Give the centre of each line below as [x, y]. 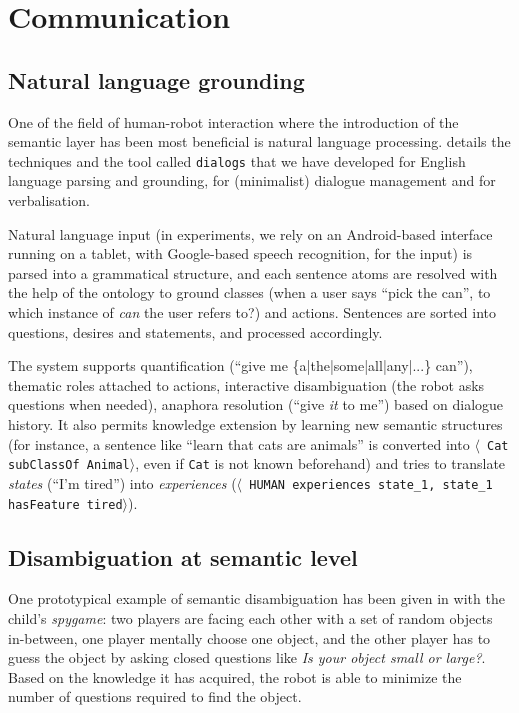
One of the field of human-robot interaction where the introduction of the [233, 121]
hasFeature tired [65, 504]
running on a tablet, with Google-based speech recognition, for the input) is [240, 253]
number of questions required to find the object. [155, 696]
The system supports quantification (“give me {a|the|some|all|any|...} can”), [240, 365]
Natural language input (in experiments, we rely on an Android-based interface [250, 233]
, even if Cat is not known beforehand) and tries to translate [320, 463]
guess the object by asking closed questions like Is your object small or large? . [247, 657]
